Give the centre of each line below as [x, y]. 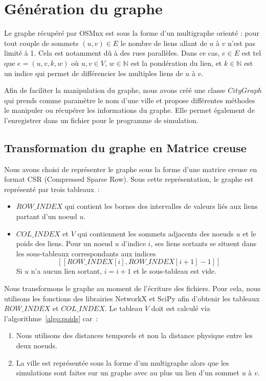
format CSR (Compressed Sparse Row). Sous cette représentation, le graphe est [129, 179]
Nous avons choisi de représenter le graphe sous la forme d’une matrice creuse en [131, 169]
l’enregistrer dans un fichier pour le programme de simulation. [101, 120]
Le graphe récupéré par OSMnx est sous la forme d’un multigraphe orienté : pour [132, 33]
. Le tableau [124, 308]
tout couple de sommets [41, 43]
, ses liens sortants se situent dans [204, 243]
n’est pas [242, 43]
